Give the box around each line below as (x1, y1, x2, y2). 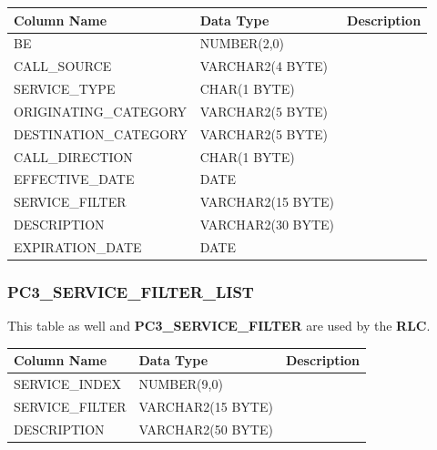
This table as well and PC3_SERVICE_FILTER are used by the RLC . (7, 316, 431, 335)
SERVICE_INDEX (14, 374, 122, 394)
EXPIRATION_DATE (14, 237, 142, 256)
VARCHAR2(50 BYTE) (138, 419, 273, 438)
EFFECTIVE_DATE (14, 169, 135, 189)
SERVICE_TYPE (14, 79, 116, 98)
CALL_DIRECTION (14, 147, 133, 166)
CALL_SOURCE (14, 56, 112, 76)
